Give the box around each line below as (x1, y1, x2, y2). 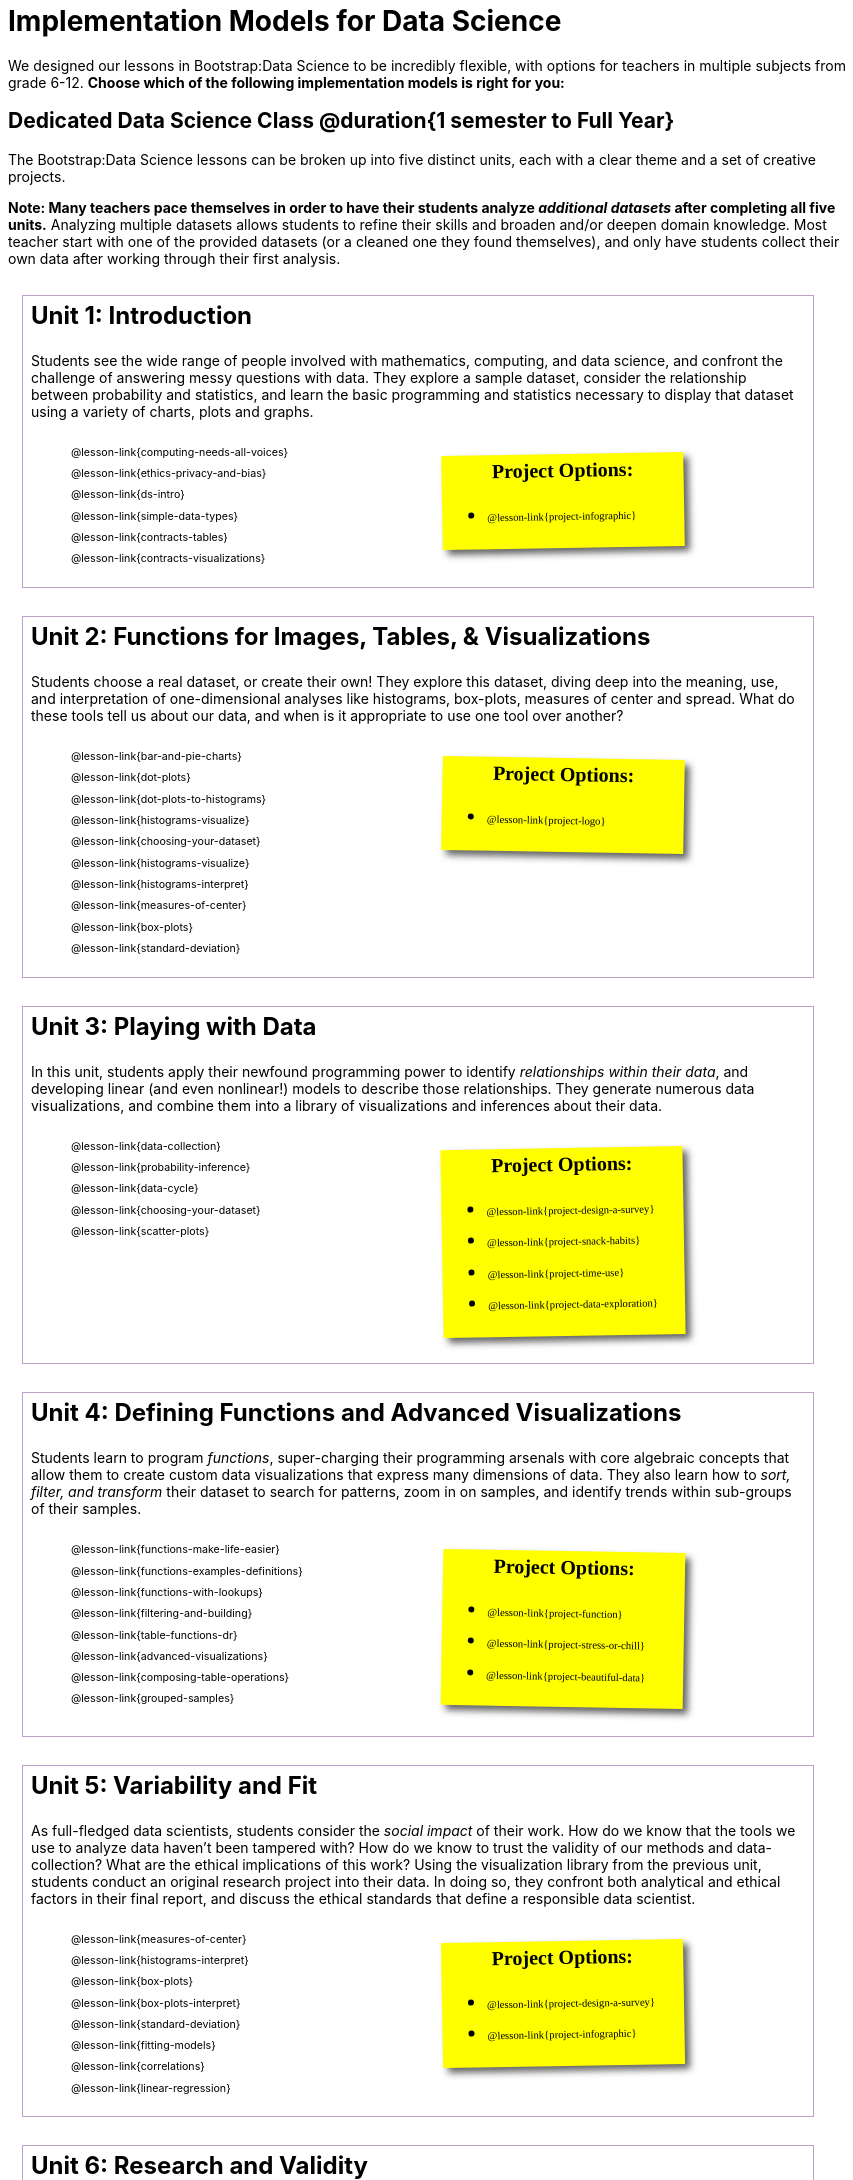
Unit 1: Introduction (31, 300, 253, 330)
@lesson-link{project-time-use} (487, 1266, 625, 1280)
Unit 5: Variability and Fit (31, 1770, 318, 1800)
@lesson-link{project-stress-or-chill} (486, 1638, 646, 1652)
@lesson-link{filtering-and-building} (71, 1607, 253, 1621)
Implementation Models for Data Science (8, 4, 562, 38)
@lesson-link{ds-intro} (71, 488, 185, 502)
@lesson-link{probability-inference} (71, 1160, 251, 1174)
